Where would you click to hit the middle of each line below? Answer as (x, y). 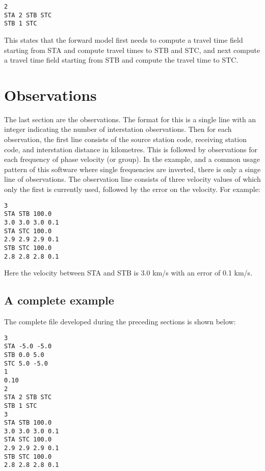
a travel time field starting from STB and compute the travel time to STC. (121, 60)
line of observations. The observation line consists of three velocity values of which (132, 179)
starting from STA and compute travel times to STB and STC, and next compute (132, 50)
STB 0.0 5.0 (24, 355)
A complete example (59, 300)
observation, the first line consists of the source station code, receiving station (125, 139)
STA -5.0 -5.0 (28, 347)
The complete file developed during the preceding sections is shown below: (120, 322)
